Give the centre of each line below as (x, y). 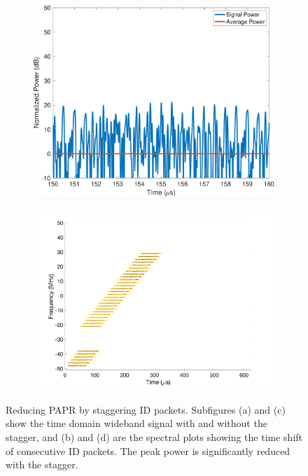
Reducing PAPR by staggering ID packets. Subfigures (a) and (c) (146, 409)
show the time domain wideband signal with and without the (136, 423)
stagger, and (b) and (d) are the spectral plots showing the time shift (154, 437)
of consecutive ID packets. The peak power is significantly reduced (148, 450)
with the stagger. (42, 464)
